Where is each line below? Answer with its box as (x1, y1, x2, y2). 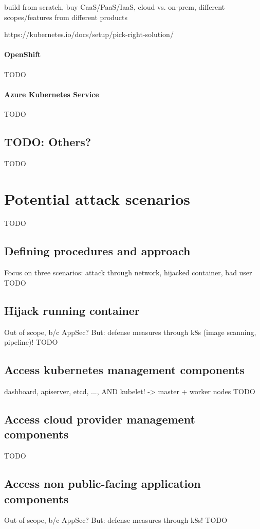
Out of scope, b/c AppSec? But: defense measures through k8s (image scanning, (4, 326, 256, 337)
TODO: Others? (4, 133, 91, 149)
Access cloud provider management (4, 411, 195, 427)
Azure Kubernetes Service (4, 89, 99, 99)
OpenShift (4, 49, 41, 60)
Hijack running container (4, 302, 140, 318)
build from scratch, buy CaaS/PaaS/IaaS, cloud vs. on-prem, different (4, 2, 225, 12)
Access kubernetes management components (4, 362, 245, 378)
